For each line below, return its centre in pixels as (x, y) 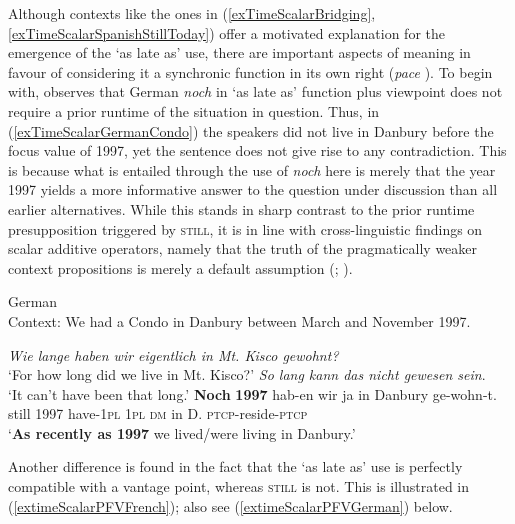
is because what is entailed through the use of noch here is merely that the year (252, 169)
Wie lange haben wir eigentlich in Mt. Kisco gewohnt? (173, 354)
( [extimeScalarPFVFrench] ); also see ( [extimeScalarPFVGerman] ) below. (230, 505)
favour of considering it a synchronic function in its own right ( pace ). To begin (250, 71)
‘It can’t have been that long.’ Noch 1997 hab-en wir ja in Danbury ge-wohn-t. (252, 393)
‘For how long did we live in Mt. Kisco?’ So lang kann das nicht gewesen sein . (247, 374)
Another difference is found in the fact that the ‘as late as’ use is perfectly (235, 466)
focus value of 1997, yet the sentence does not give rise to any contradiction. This (257, 150)
